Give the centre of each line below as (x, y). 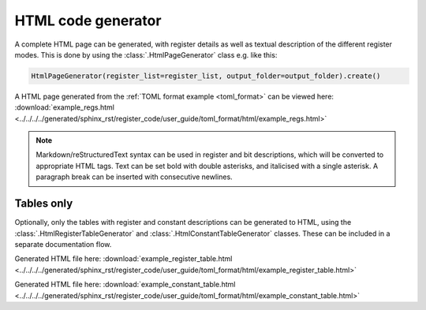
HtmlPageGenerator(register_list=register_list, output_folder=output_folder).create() (206, 76)
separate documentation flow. (63, 244)
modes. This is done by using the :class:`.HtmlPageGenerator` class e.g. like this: (146, 54)
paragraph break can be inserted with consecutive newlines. (134, 177)
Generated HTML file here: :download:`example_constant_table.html (125, 285)
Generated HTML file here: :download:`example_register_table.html (123, 259)
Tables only (44, 204)
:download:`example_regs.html (64, 107)
